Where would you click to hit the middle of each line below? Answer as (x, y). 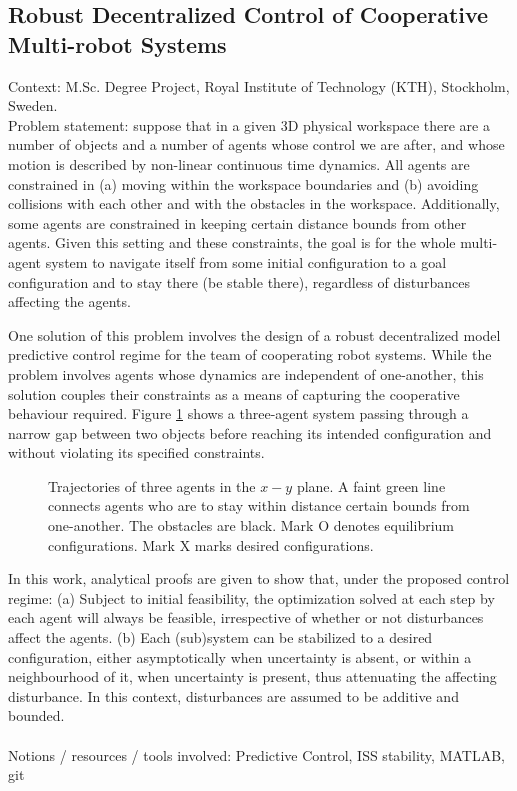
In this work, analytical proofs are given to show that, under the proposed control (259, 578)
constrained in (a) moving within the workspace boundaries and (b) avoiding (243, 183)
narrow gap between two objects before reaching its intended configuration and (250, 432)
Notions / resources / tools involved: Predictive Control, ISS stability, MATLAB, (256, 754)
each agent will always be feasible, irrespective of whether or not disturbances (246, 617)
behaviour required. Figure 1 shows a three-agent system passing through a (238, 413)
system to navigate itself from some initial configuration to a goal (246, 261)
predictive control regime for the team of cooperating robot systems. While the (250, 354)
